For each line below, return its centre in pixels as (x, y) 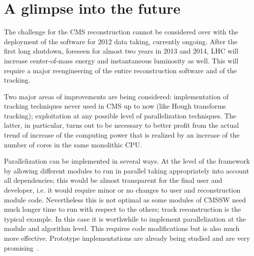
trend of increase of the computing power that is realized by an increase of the (122, 135)
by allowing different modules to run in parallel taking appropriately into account (127, 170)
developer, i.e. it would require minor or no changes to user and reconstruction (122, 190)
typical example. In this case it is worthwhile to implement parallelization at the (125, 218)
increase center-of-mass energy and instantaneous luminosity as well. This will (121, 60)
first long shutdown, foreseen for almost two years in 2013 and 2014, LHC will (121, 51)
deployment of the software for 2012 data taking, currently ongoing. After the (121, 41)
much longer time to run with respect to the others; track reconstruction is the (123, 209)
